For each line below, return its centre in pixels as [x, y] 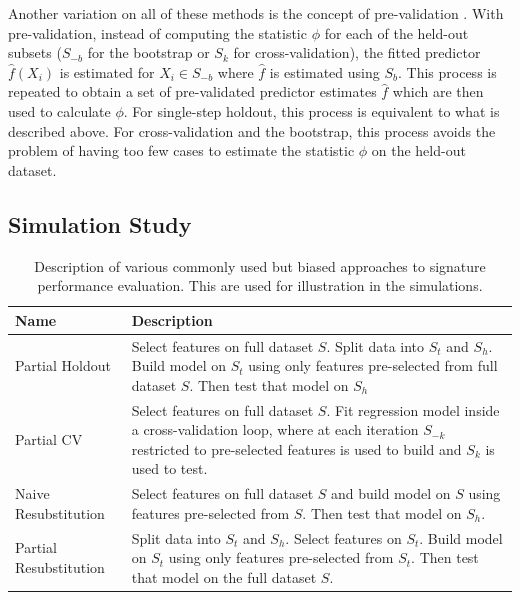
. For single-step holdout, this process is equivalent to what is [311, 110]
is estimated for [107, 71]
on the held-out [418, 150]
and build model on [391, 493]
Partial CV [49, 439]
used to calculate [59, 110]
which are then [438, 91]
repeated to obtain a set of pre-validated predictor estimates [192, 91]
